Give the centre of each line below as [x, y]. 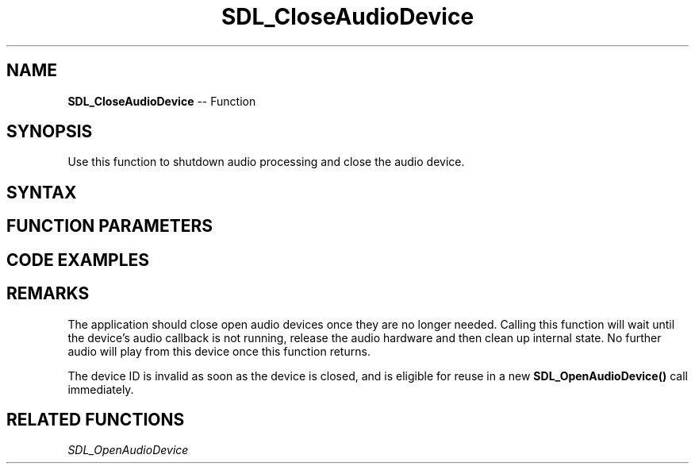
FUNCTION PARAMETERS [109, 226]
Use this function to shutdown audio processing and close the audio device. [266, 162]
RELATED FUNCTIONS [96, 419]
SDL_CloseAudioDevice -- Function [162, 101]
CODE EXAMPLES [78, 260]
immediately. [101, 389]
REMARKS [48, 294]
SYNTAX [42, 192]
